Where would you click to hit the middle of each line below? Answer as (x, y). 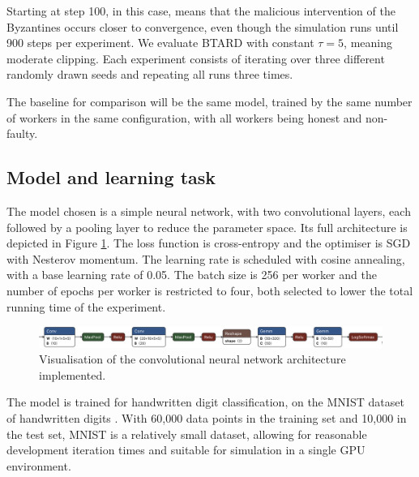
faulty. (22, 133)
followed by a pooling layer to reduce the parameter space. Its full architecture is (207, 227)
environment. (39, 465)
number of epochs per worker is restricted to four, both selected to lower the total (210, 290)
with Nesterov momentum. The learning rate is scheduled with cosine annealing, (206, 258)
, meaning (368, 43)
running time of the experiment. (86, 306)
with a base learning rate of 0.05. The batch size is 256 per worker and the (192, 275)
